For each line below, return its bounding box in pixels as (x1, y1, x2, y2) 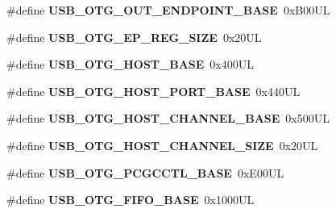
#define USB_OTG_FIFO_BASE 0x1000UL (6, 191, 255, 208)
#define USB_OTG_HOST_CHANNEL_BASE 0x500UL (6, 110, 330, 127)
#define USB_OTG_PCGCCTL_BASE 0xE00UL (6, 164, 284, 181)
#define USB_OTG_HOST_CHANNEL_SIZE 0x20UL (6, 136, 318, 153)
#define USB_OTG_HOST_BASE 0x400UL (6, 56, 254, 73)
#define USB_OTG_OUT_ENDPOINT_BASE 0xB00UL (6, 2, 330, 18)
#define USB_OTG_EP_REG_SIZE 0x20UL (6, 28, 262, 45)
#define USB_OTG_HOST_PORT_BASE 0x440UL (6, 82, 301, 99)
